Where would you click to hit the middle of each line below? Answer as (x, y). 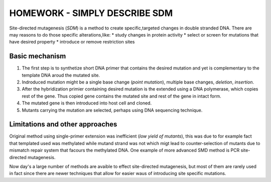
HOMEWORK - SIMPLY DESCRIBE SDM (91, 13)
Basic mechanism (38, 56)
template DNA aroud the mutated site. (61, 75)
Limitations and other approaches (63, 124)
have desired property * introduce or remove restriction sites (72, 42)
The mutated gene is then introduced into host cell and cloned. (87, 103)
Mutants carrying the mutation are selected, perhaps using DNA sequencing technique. (112, 110)
